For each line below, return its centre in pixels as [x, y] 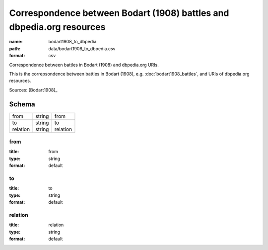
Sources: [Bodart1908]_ [33, 90]
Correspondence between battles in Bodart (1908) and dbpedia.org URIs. [84, 65]
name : [16, 42]
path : [15, 48]
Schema [22, 104]
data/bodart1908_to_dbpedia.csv [82, 48]
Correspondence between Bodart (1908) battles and [119, 13]
